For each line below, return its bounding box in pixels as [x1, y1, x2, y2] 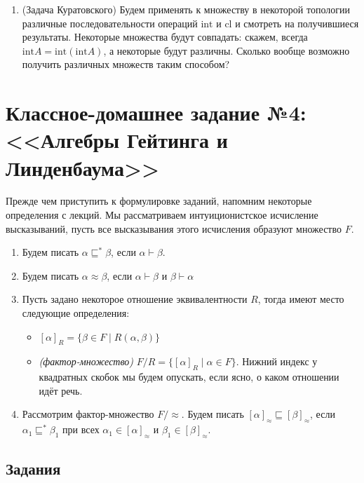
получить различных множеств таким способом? [22, 57, 230, 72]
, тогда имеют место [257, 292, 344, 306]
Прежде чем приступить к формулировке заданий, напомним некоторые [6, 193, 312, 208]
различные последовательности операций [22, 15, 198, 30]
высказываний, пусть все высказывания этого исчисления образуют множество [6, 221, 342, 236]
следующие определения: [22, 306, 130, 320]
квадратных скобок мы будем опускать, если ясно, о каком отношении [39, 369, 339, 384]
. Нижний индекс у [236, 354, 318, 369]
